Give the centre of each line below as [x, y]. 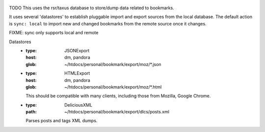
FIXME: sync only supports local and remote [54, 33]
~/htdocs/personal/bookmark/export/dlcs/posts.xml [117, 112]
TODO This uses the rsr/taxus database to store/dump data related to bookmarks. [92, 8]
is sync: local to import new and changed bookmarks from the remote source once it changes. [108, 23]
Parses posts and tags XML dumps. [62, 121]
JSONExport [77, 50]
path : [31, 112]
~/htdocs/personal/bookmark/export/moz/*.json [113, 64]
